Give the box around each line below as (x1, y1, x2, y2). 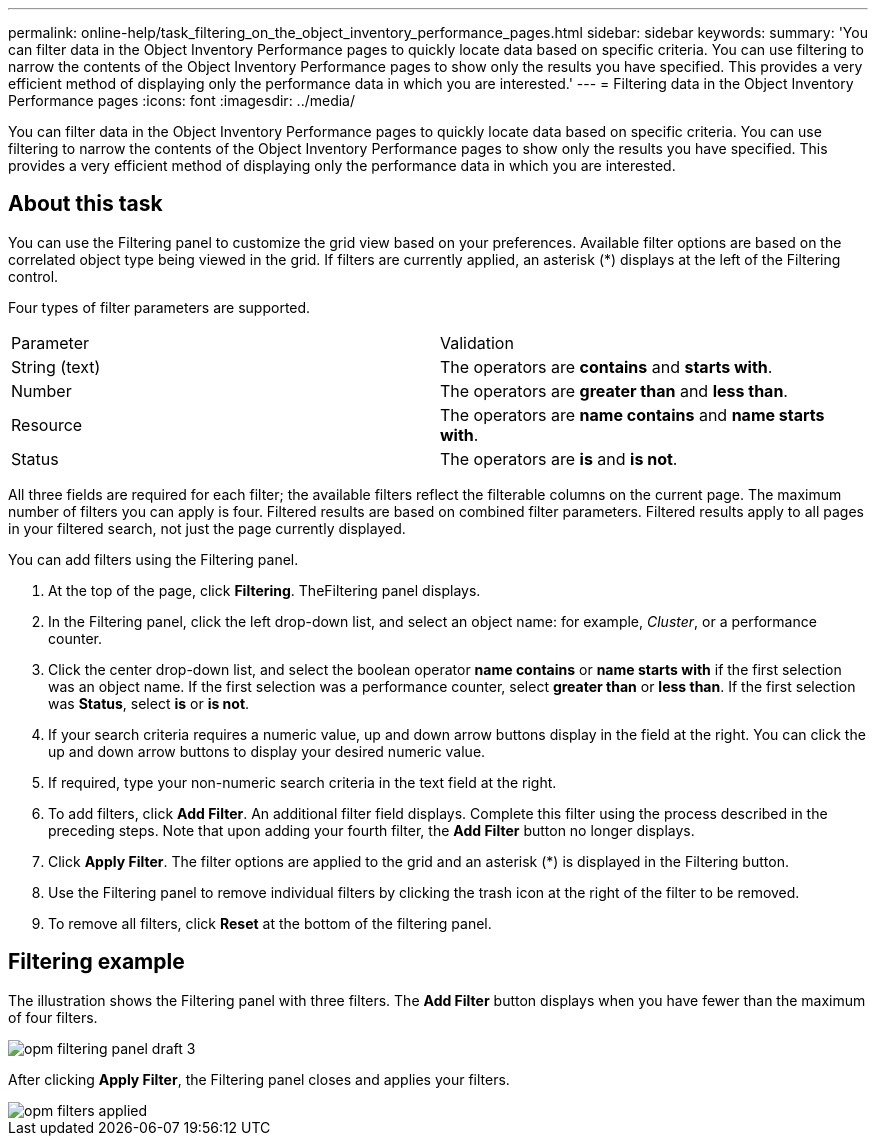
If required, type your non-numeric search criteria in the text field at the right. (48, 773, 557, 791)
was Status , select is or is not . (48, 694, 250, 712)
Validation (440, 332, 514, 353)
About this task (8, 191, 163, 217)
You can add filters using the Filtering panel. (8, 550, 299, 568)
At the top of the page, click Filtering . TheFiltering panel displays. (48, 581, 481, 599)
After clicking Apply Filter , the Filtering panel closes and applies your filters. (8, 1070, 510, 1088)
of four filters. (8, 1008, 98, 1026)
